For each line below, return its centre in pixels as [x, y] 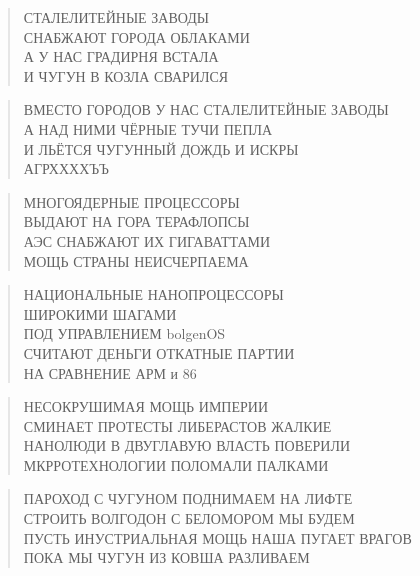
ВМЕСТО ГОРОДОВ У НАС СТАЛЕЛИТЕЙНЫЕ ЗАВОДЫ [206, 109]
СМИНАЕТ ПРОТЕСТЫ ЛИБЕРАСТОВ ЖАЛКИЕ [177, 425]
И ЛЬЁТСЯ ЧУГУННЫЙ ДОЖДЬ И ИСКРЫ [161, 148]
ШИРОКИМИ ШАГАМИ [100, 313]
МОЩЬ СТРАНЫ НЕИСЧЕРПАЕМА [136, 260]
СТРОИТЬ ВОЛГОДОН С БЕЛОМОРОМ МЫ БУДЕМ [189, 518]
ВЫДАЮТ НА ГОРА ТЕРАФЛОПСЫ [136, 221]
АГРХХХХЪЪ [66, 168]
